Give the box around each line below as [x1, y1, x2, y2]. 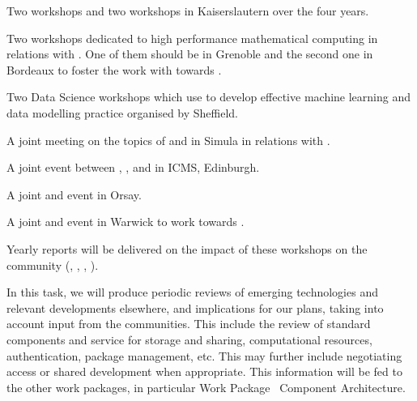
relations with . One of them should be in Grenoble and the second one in [6, 45, 373, 62]
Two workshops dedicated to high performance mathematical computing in [6, 29, 378, 46]
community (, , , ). [6, 256, 99, 273]
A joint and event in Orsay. [6, 186, 142, 203]
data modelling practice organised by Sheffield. [6, 104, 239, 121]
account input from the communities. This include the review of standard [6, 315, 371, 332]
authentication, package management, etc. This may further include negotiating [6, 347, 402, 364]
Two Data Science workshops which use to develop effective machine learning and [6, 88, 411, 105]
